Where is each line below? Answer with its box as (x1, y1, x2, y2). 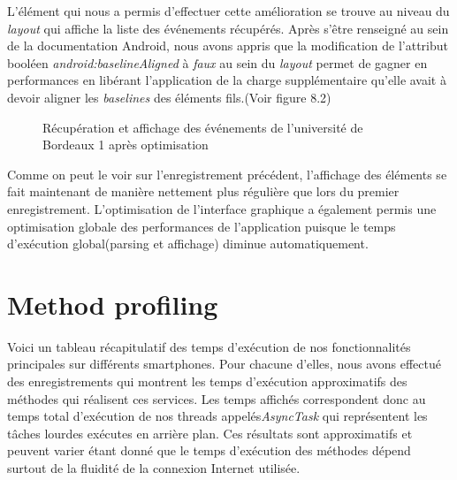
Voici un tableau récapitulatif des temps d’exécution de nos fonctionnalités (7, 337, 411, 355)
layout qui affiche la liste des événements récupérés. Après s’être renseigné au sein (7, 19, 449, 37)
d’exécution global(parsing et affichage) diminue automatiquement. (7, 234, 369, 253)
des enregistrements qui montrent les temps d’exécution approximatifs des (7, 372, 407, 391)
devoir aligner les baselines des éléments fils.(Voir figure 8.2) (7, 88, 331, 106)
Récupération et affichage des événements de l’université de (42, 118, 363, 136)
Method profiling (7, 286, 218, 322)
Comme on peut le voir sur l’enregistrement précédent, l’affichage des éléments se (7, 164, 447, 183)
